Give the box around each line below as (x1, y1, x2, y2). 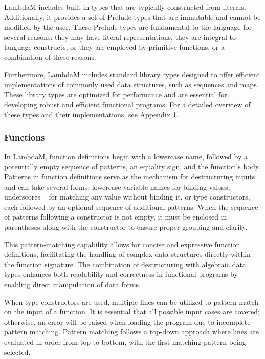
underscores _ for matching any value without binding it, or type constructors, (4, 191, 250, 202)
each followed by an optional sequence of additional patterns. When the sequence (4, 201, 258, 212)
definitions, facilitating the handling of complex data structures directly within (4, 249, 251, 260)
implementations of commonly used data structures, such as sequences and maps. (4, 79, 259, 90)
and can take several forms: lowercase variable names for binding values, (4, 181, 230, 192)
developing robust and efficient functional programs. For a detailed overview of (4, 99, 251, 110)
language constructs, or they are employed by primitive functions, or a (4, 42, 225, 52)
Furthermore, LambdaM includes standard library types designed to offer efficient (4, 69, 260, 79)
